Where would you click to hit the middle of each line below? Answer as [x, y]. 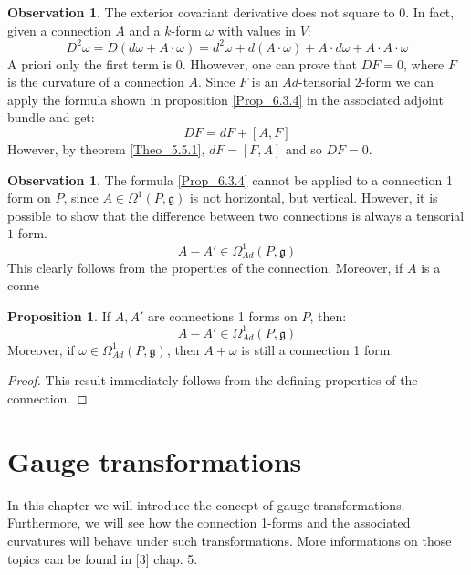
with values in [256, 30]
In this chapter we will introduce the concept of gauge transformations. [206, 504]
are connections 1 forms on [222, 315]
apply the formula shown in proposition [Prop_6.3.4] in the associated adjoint [225, 99]
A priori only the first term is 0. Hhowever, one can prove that [183, 63]
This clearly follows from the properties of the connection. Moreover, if [205, 267]
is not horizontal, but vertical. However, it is [314, 198]
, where [424, 63]
